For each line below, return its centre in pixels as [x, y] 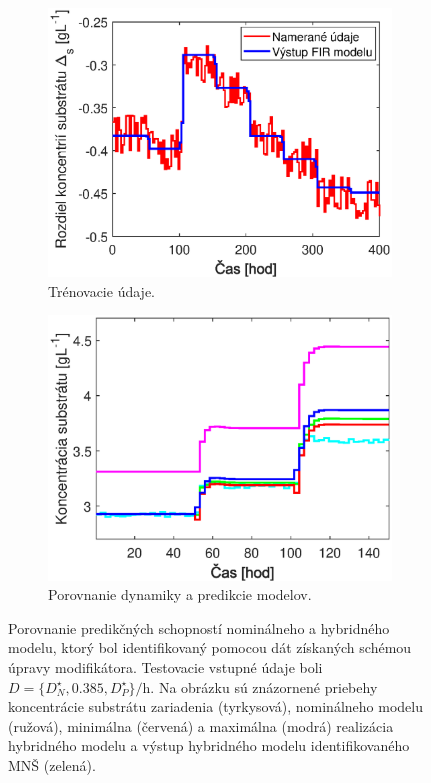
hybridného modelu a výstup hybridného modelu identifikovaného [209, 745]
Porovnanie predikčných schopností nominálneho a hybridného [199, 627]
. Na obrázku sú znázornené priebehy [264, 686]
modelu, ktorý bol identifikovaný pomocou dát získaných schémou [210, 647]
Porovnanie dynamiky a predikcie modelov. [180, 594]
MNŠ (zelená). [52, 765]
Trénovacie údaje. [101, 290]
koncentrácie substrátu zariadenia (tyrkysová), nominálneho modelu [215, 706]
